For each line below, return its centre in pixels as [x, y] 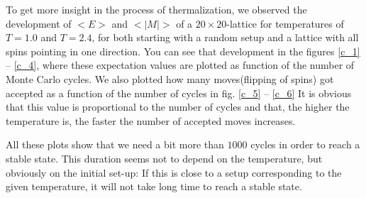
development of [39, 23]
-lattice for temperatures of [285, 23]
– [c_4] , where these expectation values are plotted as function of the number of [180, 65]
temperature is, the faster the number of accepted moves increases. [151, 120]
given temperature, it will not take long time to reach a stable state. [154, 186]
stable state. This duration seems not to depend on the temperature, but [164, 158]
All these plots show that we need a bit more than [115, 144]
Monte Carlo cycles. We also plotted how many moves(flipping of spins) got [170, 78]
